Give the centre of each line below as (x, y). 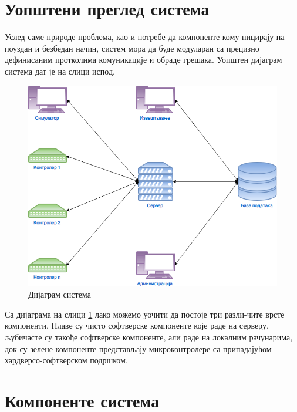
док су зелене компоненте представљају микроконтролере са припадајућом (138, 348)
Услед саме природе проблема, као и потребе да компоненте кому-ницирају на (145, 37)
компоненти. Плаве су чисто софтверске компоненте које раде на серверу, (137, 325)
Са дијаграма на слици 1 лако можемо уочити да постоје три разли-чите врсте (145, 314)
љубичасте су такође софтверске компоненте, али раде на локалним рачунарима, (149, 337)
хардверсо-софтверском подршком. (66, 360)
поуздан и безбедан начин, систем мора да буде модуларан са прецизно (132, 48)
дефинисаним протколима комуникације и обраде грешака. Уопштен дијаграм (144, 60)
